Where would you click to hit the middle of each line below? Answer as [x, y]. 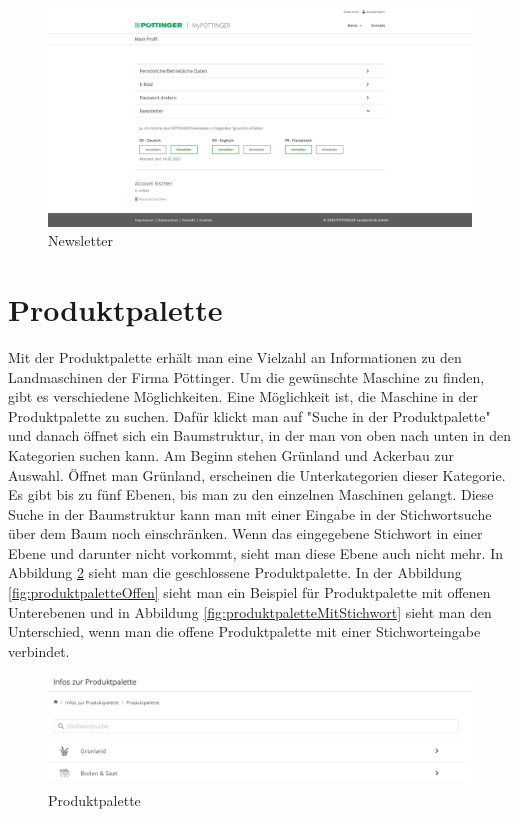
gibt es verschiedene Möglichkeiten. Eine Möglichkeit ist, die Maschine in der [243, 396]
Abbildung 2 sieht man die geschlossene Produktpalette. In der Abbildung [235, 572]
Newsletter [81, 240]
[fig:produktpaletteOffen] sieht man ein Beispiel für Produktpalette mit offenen [249, 592]
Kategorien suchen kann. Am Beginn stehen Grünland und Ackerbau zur [231, 454]
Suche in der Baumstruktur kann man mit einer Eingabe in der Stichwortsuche [250, 513]
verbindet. [39, 650]
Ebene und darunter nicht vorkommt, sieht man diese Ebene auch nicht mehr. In [255, 552]
